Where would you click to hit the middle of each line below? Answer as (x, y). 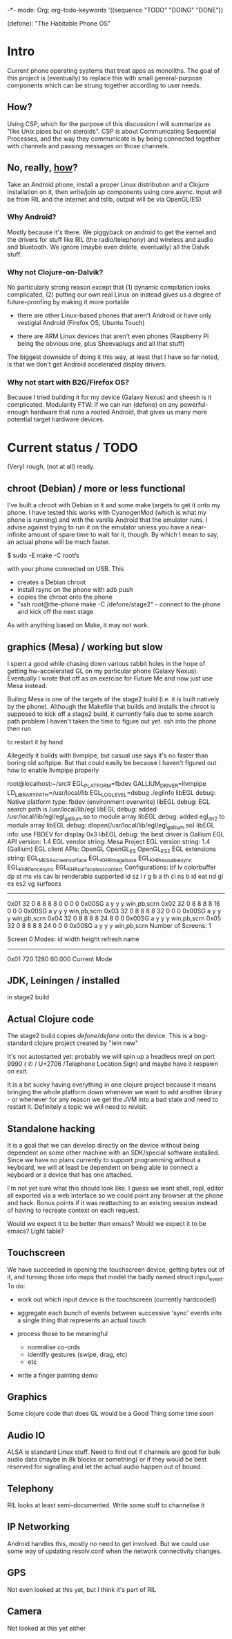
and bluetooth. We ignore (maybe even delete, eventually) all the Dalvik (108, 247)
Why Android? (32, 217)
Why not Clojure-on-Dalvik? (55, 272)
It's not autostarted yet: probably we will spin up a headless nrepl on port (111, 1057)
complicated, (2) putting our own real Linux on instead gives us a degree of (114, 295)
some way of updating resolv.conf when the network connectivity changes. (115, 1551)
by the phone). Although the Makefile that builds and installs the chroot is (111, 707)
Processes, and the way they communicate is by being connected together (114, 139)
